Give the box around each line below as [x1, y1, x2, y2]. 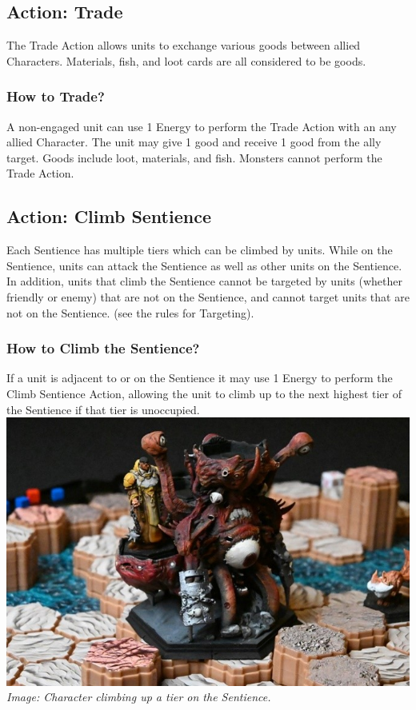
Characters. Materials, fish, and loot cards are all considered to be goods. [6, 52, 366, 69]
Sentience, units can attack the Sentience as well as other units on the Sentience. [6, 257, 402, 273]
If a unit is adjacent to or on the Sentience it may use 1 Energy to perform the [6, 369, 393, 386]
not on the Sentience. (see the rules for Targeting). [6, 304, 254, 321]
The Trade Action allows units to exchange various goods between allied [6, 37, 361, 54]
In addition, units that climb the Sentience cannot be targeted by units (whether [6, 273, 402, 289]
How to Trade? [6, 86, 105, 106]
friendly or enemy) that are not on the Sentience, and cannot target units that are [6, 288, 410, 305]
